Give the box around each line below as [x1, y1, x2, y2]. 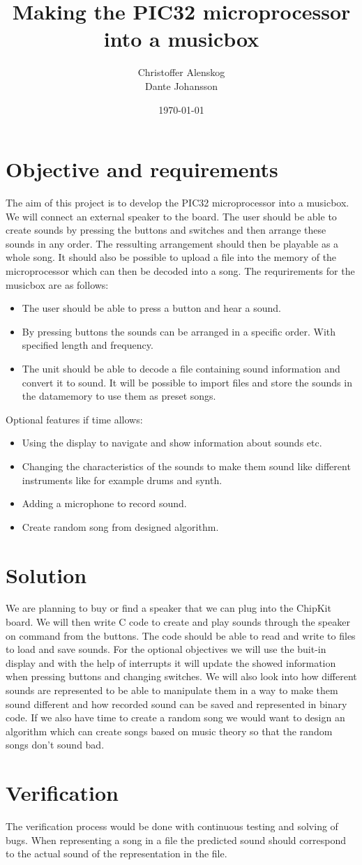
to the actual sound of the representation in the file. [6, 846, 227, 861]
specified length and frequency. [22, 338, 153, 352]
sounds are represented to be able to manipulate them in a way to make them [6, 683, 338, 697]
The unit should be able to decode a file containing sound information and [22, 361, 340, 375]
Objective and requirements [6, 155, 278, 183]
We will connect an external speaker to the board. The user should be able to [6, 209, 337, 223]
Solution [6, 560, 87, 589]
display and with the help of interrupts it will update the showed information [6, 655, 336, 670]
